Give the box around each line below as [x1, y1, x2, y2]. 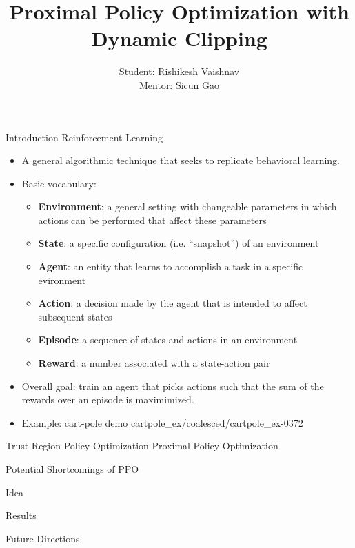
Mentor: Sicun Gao [139, 77, 220, 92]
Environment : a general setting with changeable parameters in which [38, 199, 337, 214]
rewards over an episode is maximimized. [21, 392, 194, 407]
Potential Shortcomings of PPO [6, 462, 139, 476]
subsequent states [38, 309, 112, 323]
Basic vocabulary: [21, 176, 97, 190]
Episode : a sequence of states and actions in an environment [38, 332, 298, 347]
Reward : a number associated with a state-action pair [38, 356, 270, 370]
